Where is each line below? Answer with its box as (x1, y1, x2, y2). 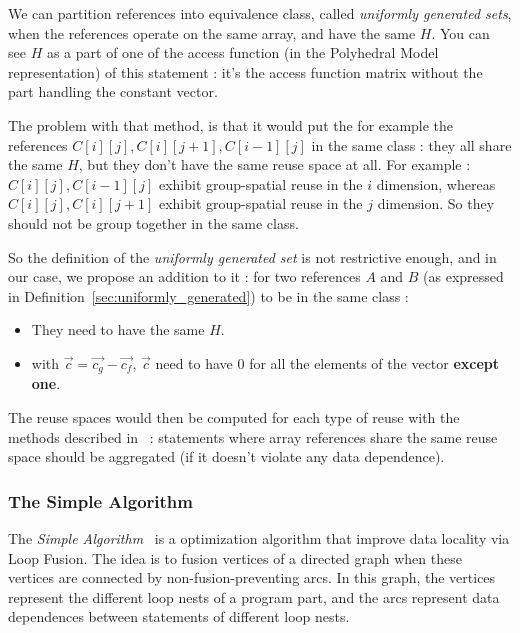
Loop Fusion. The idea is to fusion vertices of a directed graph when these (8, 547, 462, 568)
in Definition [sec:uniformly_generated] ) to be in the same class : (8, 285, 409, 306)
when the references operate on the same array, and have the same (8, 22, 416, 43)
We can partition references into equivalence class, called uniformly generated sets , (8, 3, 512, 23)
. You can (431, 22, 490, 43)
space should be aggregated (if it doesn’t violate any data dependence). (8, 446, 445, 467)
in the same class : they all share (311, 134, 512, 155)
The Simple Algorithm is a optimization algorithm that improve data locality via (8, 527, 510, 548)
